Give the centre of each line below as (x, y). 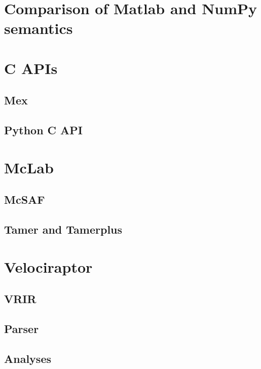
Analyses (28, 358)
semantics (39, 28)
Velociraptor (48, 266)
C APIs (31, 68)
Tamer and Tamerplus (63, 229)
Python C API (44, 130)
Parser (22, 328)
